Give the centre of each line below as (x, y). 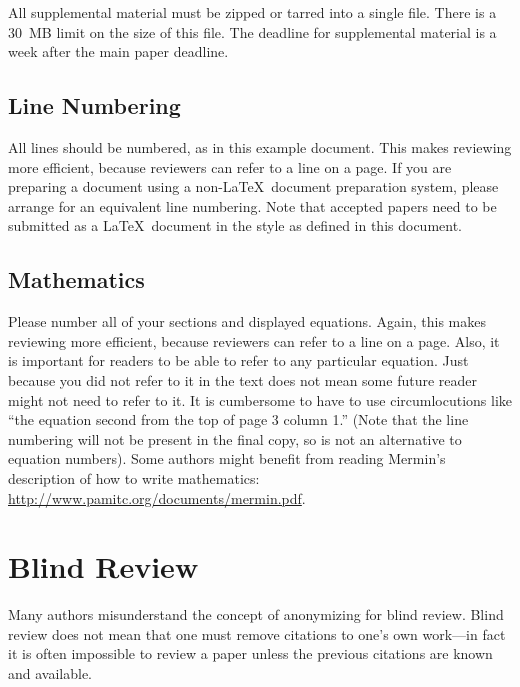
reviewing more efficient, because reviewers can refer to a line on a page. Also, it (254, 340)
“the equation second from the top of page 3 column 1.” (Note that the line (238, 419)
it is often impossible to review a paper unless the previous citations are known (250, 653)
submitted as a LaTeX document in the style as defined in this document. (235, 225)
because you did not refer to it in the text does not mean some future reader (243, 379)
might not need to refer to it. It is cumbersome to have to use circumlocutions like (260, 399)
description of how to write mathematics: (134, 477)
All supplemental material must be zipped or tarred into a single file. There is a (252, 12)
